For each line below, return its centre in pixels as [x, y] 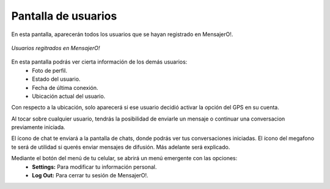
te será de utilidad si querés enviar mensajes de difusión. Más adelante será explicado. [121, 147]
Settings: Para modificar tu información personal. [94, 167]
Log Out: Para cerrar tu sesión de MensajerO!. [90, 176]
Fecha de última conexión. [65, 87]
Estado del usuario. [56, 79]
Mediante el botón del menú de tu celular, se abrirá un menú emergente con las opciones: [124, 158]
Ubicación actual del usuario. [69, 96]
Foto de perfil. [50, 70]
